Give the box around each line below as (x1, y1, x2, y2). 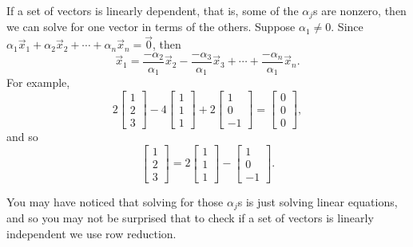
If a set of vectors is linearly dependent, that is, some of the (6, 2, 299, 18)
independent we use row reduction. (6, 225, 177, 241)
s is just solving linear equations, (237, 193, 398, 210)
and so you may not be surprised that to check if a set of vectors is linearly (6, 210, 374, 226)
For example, (6, 74, 70, 91)
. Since (331, 18, 363, 35)
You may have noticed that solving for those (6, 193, 224, 210)
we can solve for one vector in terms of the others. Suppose (6, 18, 296, 35)
